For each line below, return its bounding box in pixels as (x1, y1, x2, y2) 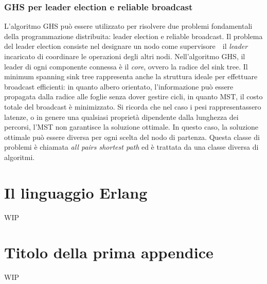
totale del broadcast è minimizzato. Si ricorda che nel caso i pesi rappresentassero (4, 101, 261, 112)
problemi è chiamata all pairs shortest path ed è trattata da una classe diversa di (4, 141, 259, 152)
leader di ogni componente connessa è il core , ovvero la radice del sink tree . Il (4, 61, 248, 72)
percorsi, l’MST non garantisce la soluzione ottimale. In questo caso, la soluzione (4, 121, 259, 132)
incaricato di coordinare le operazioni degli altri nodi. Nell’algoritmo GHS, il (4, 51, 245, 61)
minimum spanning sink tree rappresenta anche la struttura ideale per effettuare (4, 71, 258, 82)
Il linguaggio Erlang (4, 182, 148, 203)
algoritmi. (4, 151, 35, 162)
